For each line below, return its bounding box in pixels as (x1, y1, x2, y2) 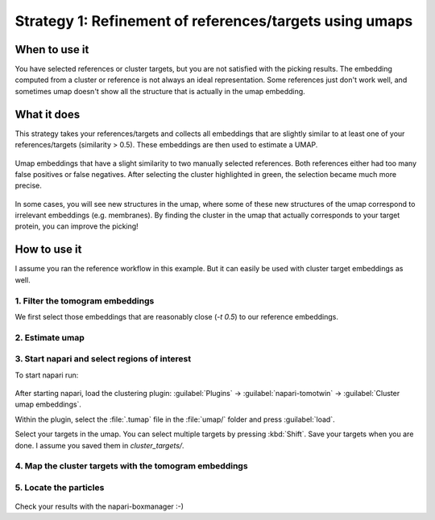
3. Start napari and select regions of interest (14, 353, 192, 365)
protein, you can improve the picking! (14, 221, 139, 231)
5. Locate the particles (14, 481, 105, 493)
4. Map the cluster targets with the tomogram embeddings (14, 460, 249, 472)
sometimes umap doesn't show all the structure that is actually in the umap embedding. (14, 86, 305, 96)
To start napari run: (14, 370, 79, 380)
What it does (14, 107, 81, 121)
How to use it (14, 242, 82, 257)
